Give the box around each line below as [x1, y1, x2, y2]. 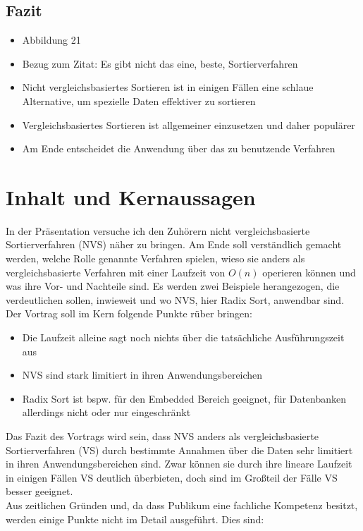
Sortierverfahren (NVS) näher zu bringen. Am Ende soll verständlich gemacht [6, 237, 342, 252]
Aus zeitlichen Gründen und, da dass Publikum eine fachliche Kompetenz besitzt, [6, 497, 358, 512]
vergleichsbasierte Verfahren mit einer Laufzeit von [6, 264, 226, 279]
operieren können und [262, 264, 356, 279]
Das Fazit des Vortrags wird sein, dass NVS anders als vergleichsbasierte [6, 429, 319, 444]
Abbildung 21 [22, 32, 81, 47]
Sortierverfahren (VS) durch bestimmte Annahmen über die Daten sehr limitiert [6, 442, 353, 457]
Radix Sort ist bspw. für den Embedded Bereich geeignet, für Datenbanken [22, 391, 347, 405]
